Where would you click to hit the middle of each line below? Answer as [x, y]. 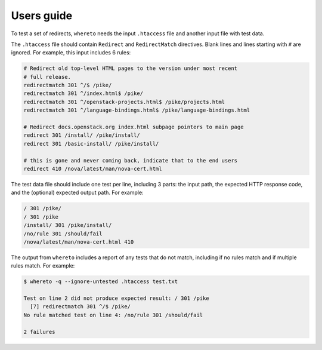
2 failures [39, 332]
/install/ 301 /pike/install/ [68, 225]
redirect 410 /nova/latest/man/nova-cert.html [93, 169]
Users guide [42, 16]
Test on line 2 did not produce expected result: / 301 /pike [116, 298]
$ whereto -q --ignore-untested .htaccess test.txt [101, 282]
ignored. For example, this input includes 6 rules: [71, 53]
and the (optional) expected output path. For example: [77, 193]
